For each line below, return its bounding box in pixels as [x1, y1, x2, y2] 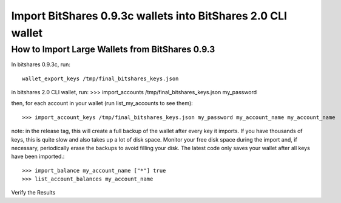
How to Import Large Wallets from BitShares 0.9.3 [11, 44, 215, 55]
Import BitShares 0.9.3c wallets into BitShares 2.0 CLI [11, 9, 288, 22]
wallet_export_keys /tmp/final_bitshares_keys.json [22, 75, 179, 82]
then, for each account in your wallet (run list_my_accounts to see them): [11, 100, 194, 107]
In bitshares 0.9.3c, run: [11, 61, 71, 68]
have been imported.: [11, 153, 65, 160]
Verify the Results [11, 189, 56, 196]
